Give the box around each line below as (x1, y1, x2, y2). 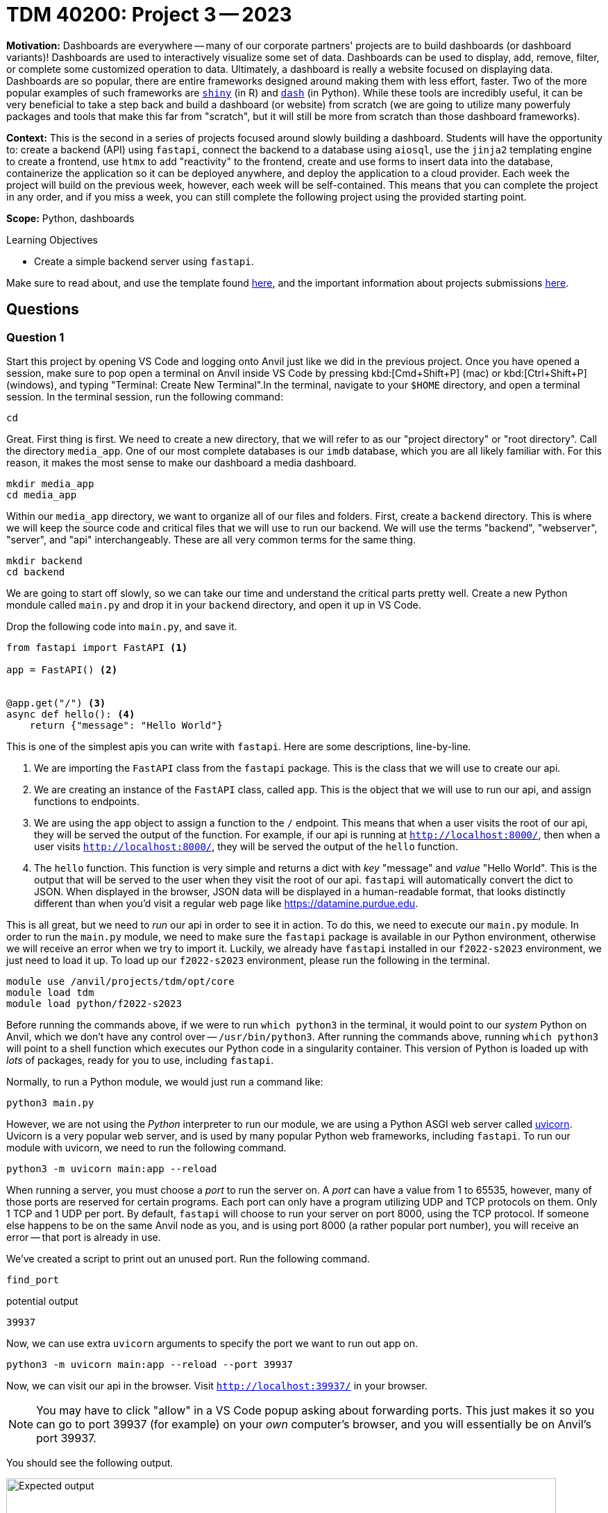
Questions (6, 301, 79, 319)
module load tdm (6, 986, 94, 998)
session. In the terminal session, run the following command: (6, 390, 283, 403)
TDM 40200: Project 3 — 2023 (6, 3, 292, 26)
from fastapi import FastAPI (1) (6, 641, 188, 653)
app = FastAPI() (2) (6, 663, 118, 675)
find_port (6, 1274, 59, 1285)
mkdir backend (6, 555, 83, 566)
